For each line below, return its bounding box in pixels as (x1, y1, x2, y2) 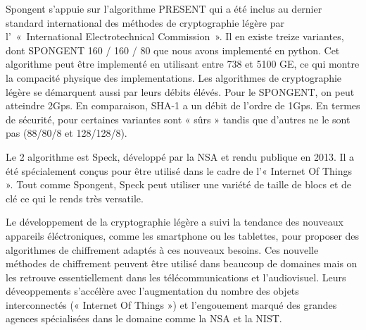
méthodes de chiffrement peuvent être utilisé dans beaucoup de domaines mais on (6, 256, 358, 271)
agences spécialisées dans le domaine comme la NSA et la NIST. (6, 311, 282, 326)
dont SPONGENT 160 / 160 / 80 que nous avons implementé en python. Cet (6, 42, 340, 57)
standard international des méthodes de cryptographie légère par (6, 15, 284, 30)
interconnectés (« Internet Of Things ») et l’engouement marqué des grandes (6, 297, 337, 312)
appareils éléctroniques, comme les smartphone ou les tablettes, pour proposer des (6, 228, 360, 243)
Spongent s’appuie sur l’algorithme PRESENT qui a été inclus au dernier (6, 1, 322, 16)
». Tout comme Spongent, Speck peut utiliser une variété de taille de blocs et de (6, 177, 351, 192)
